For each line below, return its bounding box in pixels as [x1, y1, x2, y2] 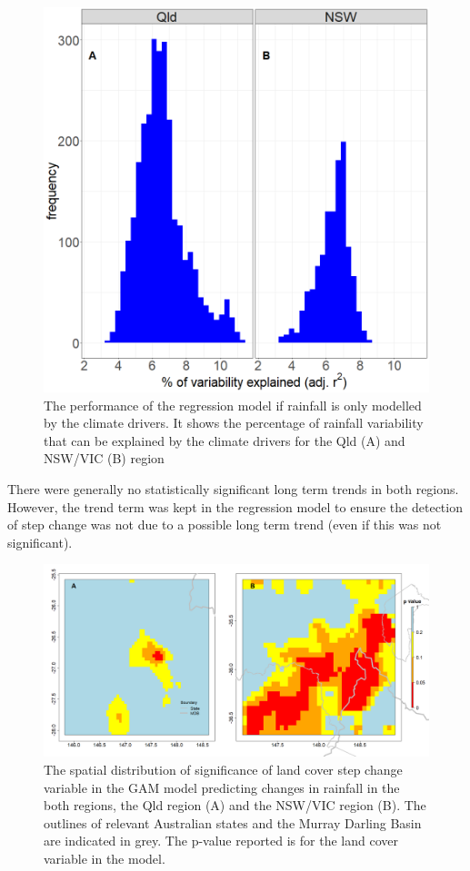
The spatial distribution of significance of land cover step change [44, 759, 403, 778]
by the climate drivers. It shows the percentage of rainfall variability [44, 413, 424, 432]
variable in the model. [44, 848, 165, 867]
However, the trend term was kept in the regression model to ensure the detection [7, 497, 463, 516]
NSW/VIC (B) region [44, 449, 165, 468]
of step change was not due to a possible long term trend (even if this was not [7, 515, 442, 534]
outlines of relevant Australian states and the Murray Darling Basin [44, 813, 422, 832]
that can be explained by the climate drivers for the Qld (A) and [44, 431, 405, 450]
